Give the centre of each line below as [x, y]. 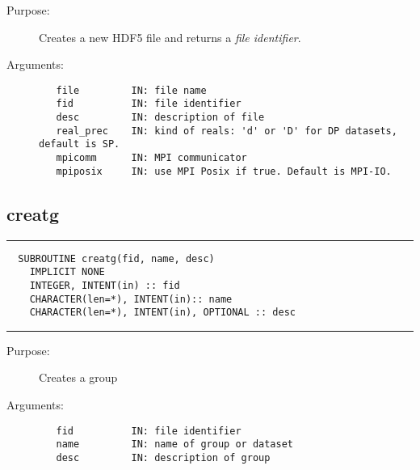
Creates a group [78, 377]
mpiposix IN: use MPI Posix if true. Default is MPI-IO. [224, 171]
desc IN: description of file [160, 118]
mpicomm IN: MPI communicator [151, 158]
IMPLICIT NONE [67, 272]
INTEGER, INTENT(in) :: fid [105, 285]
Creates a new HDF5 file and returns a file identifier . [170, 37]
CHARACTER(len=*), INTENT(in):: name [131, 299]
